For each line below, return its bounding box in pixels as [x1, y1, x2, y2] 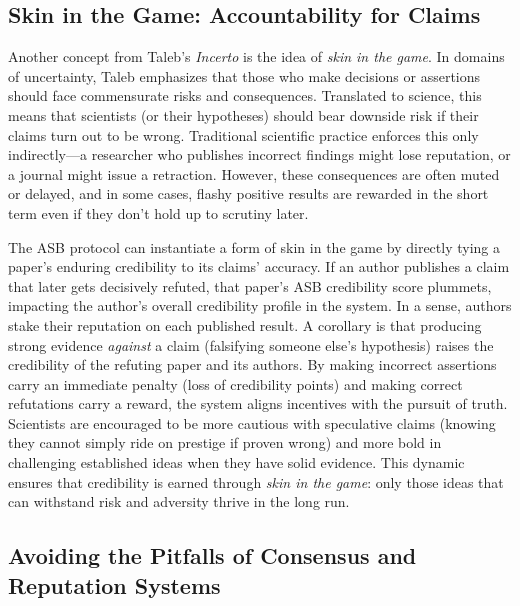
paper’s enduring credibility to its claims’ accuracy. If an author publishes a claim [8, 256, 510, 277]
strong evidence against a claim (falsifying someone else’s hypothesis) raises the [8, 334, 494, 355]
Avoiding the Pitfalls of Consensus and [8, 540, 417, 571]
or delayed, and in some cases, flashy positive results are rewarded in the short [8, 183, 489, 204]
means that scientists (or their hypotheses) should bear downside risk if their [8, 104, 479, 125]
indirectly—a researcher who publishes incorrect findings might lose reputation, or [8, 144, 511, 165]
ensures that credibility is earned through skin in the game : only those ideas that [8, 471, 504, 492]
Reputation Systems [8, 569, 221, 600]
